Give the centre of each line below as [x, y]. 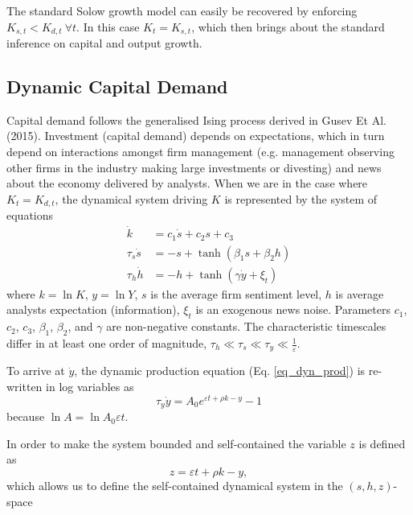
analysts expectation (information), [93, 309]
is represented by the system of [301, 198]
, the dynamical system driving [131, 198]
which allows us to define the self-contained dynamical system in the [175, 485]
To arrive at [36, 371]
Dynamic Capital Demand [117, 87]
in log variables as [90, 387]
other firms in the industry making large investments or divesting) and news [194, 167]
